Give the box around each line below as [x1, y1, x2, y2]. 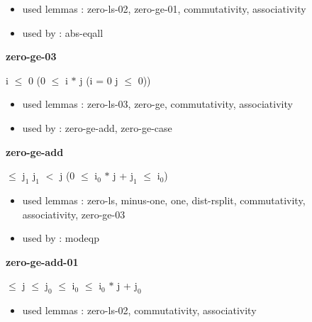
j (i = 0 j [79, 72, 118, 87]
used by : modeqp [22, 231, 99, 245]
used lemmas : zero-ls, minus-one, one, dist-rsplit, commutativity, [22, 192, 306, 207]
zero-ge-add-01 [6, 254, 79, 269]
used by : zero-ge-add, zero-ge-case [22, 120, 172, 135]
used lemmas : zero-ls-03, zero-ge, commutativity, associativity [22, 96, 293, 111]
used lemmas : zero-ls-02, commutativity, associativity [22, 303, 257, 318]
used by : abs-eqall [22, 25, 104, 40]
